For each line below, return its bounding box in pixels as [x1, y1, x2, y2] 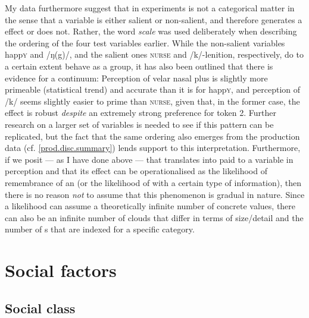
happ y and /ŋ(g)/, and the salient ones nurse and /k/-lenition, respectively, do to [5, 48, 304, 61]
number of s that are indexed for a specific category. [5, 223, 195, 235]
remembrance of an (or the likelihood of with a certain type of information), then [5, 176, 302, 188]
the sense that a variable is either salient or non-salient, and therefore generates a [5, 13, 302, 26]
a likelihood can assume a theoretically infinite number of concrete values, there [5, 200, 296, 212]
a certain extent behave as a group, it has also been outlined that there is [5, 59, 273, 72]
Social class [5, 298, 76, 317]
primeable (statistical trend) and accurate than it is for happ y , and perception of [5, 83, 301, 96]
